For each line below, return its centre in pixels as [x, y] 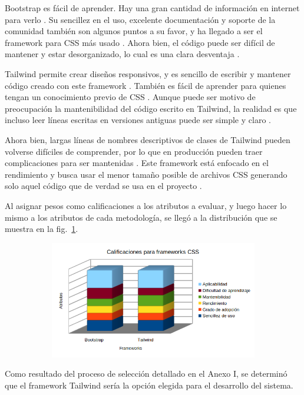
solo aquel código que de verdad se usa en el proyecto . [103, 186]
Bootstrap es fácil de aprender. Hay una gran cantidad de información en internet [152, 8]
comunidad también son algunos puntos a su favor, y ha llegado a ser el [134, 31]
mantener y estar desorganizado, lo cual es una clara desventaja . [122, 54]
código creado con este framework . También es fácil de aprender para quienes [146, 85]
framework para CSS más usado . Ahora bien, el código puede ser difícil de [140, 42]
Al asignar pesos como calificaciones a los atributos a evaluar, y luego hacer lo [146, 205]
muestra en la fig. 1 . [42, 229]
